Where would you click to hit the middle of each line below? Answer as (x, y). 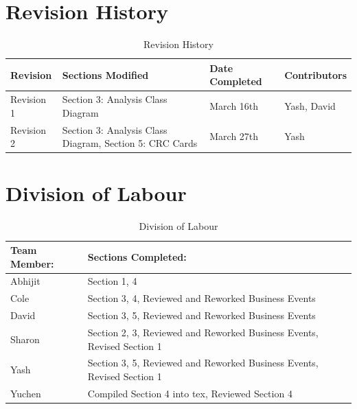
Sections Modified (105, 74)
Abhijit (25, 281)
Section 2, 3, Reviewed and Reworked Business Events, (203, 332)
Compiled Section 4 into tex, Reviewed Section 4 (190, 393)
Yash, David (310, 105)
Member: (32, 263)
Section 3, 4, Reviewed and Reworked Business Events (201, 298)
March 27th (234, 136)
